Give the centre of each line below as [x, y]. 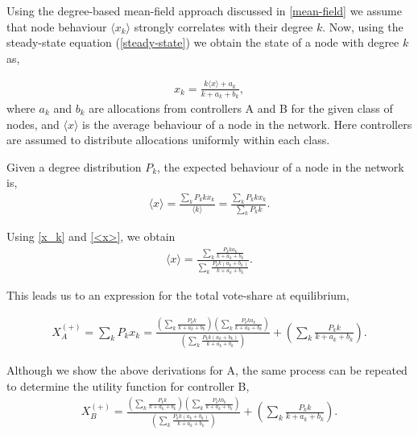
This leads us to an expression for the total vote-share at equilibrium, [178, 294]
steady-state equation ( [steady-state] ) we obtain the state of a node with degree [203, 42]
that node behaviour [57, 26]
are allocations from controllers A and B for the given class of [241, 108]
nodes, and [33, 124]
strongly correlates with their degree [223, 26]
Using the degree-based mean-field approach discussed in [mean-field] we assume [204, 10]
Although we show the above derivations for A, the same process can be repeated [207, 369]
